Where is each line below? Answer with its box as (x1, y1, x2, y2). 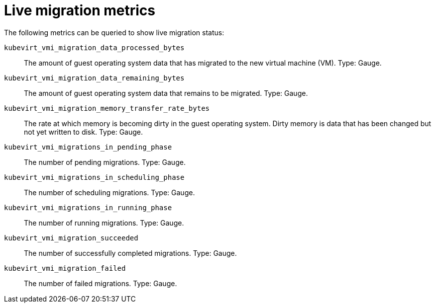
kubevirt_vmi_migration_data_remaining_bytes (4, 74, 185, 82)
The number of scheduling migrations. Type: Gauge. (24, 188, 195, 197)
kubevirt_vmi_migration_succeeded (4, 233, 138, 242)
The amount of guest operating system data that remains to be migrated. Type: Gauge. (24, 88, 308, 97)
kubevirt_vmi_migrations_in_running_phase (4, 203, 172, 212)
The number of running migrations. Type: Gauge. (24, 218, 184, 227)
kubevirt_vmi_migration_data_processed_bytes (4, 43, 185, 52)
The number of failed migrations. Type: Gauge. (24, 279, 177, 288)
